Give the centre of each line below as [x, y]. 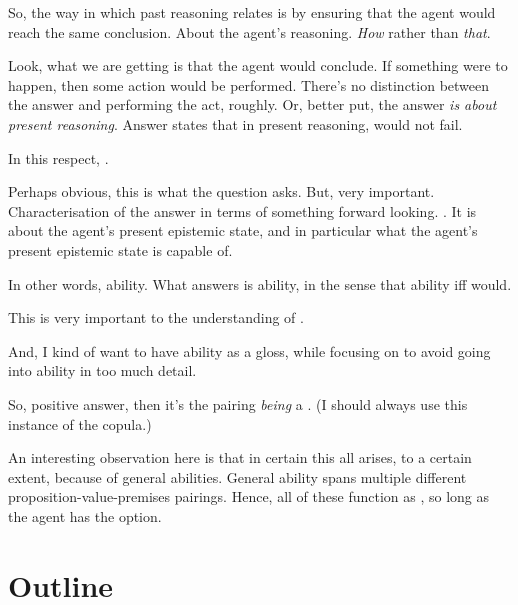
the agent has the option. [85, 515]
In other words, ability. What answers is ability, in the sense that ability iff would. [260, 283]
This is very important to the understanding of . [156, 317]
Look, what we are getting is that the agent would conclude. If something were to [258, 65]
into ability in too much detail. [102, 370]
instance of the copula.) [80, 423]
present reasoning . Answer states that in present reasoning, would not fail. [235, 123]
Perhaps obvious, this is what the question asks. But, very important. [221, 191]
